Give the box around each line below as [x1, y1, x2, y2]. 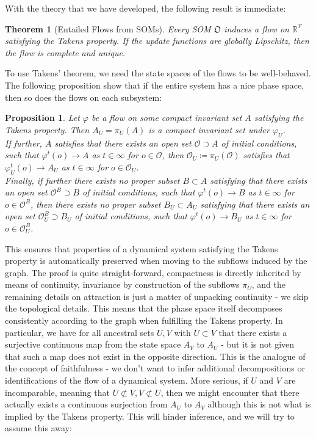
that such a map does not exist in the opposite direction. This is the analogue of [5, 349, 306, 362]
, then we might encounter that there [160, 385, 300, 398]
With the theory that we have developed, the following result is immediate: [5, 2, 286, 14]
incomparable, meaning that [5, 385, 110, 398]
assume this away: [5, 422, 72, 434]
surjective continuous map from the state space [5, 338, 181, 351]
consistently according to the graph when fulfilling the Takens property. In [5, 314, 283, 327]
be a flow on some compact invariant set [91, 111, 242, 124]
